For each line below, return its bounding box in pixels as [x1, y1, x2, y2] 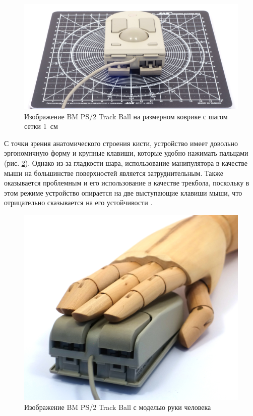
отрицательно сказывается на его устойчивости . [4, 197, 153, 208]
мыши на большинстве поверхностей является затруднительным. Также [4, 167, 223, 178]
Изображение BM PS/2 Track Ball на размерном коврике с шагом [24, 111, 228, 121]
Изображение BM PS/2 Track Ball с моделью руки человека [24, 402, 211, 412]
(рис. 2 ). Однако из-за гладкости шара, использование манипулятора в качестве [4, 158, 247, 168]
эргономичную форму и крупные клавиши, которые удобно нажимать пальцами [4, 148, 248, 158]
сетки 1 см [24, 121, 58, 131]
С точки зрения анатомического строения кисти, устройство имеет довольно [4, 137, 238, 148]
